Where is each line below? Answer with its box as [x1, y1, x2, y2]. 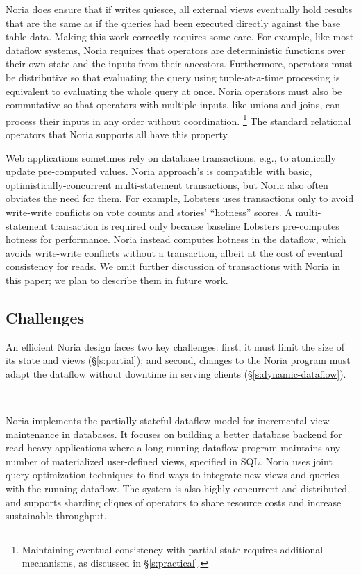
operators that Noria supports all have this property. [6, 127, 230, 141]
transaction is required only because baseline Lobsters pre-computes [51, 218, 339, 233]
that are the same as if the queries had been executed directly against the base [6, 15, 341, 30]
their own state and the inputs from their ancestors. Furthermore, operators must [6, 56, 353, 71]
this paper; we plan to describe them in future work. [6, 272, 228, 287]
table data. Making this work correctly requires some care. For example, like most [6, 29, 354, 44]
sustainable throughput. [6, 508, 107, 523]
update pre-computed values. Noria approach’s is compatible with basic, [6, 164, 312, 178]
